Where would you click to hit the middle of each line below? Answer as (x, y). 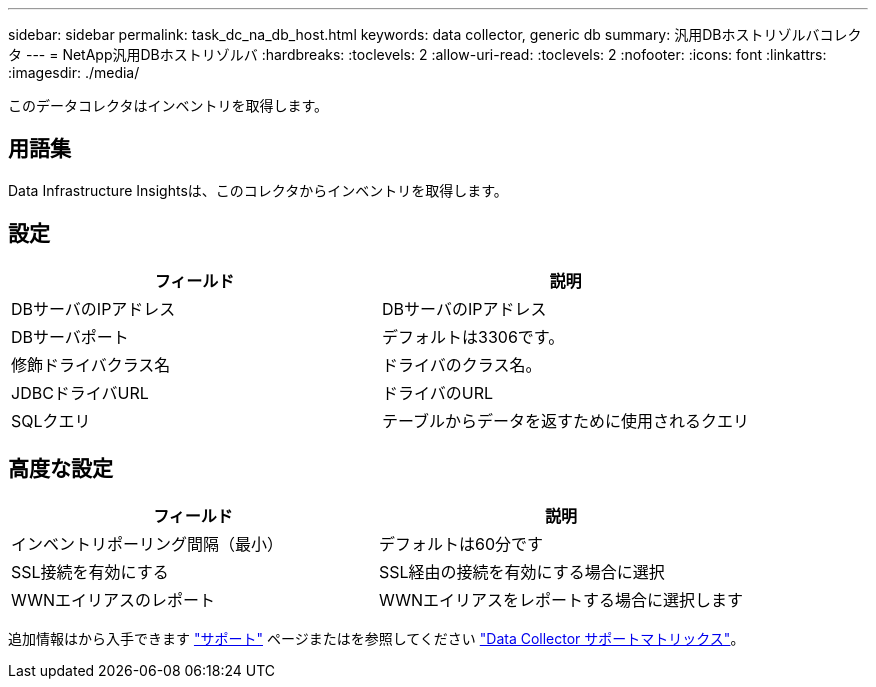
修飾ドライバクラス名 (91, 364)
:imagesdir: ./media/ (74, 72)
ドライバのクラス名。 (462, 364)
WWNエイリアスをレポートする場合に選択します (560, 599)
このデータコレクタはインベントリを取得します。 (168, 105)
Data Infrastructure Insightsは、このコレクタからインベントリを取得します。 (258, 190)
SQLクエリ (51, 420)
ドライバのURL (437, 392)
